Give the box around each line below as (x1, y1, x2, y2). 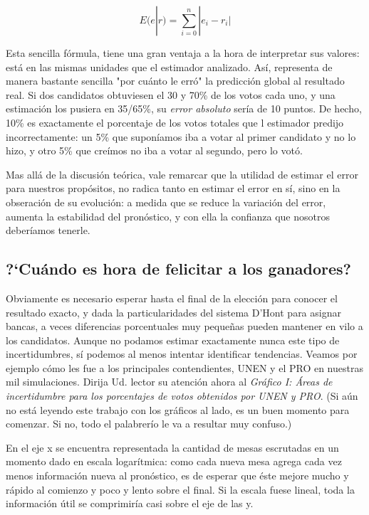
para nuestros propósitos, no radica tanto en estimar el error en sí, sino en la (6, 181, 341, 196)
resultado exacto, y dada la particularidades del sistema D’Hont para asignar (6, 304, 341, 319)
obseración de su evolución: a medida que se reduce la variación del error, (6, 194, 326, 209)
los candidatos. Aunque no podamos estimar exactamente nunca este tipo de (6, 332, 340, 347)
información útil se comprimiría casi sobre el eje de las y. (6, 496, 254, 511)
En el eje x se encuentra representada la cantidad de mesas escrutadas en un (6, 440, 339, 455)
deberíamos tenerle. (6, 223, 90, 238)
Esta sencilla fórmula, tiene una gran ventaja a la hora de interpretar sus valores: (6, 46, 360, 60)
